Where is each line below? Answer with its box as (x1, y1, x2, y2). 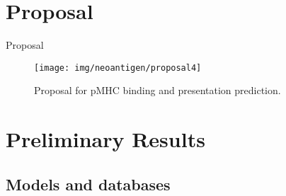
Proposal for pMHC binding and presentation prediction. (34, 83, 281, 98)
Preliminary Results (6, 125, 205, 154)
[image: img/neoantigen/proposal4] (34, 62, 202, 73)
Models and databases (6, 173, 171, 195)
